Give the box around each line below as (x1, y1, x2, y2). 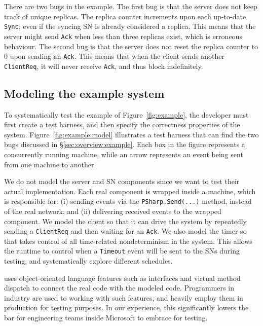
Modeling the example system (4, 85, 165, 101)
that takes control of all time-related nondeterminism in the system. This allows (4, 235, 252, 246)
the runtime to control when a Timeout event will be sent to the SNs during (4, 245, 240, 256)
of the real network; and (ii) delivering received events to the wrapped (4, 206, 221, 216)
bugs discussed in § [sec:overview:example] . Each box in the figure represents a (4, 139, 245, 150)
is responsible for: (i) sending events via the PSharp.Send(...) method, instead (4, 196, 252, 206)
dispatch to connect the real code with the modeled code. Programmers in (4, 282, 234, 293)
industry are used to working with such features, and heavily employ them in (4, 292, 243, 303)
